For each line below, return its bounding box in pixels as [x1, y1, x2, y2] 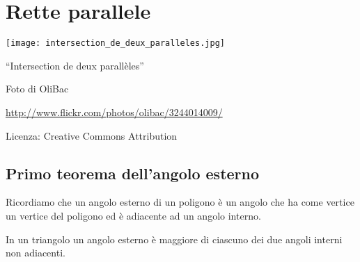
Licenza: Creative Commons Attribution [6, 128, 178, 142]
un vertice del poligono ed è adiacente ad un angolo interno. [6, 208, 261, 222]
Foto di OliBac [6, 81, 69, 96]
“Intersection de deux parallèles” [6, 58, 144, 72]
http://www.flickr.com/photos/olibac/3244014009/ [6, 104, 223, 119]
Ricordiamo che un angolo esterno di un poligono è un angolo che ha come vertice [6, 195, 354, 209]
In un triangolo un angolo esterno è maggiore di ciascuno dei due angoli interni [6, 231, 343, 246]
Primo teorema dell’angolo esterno [6, 162, 260, 183]
